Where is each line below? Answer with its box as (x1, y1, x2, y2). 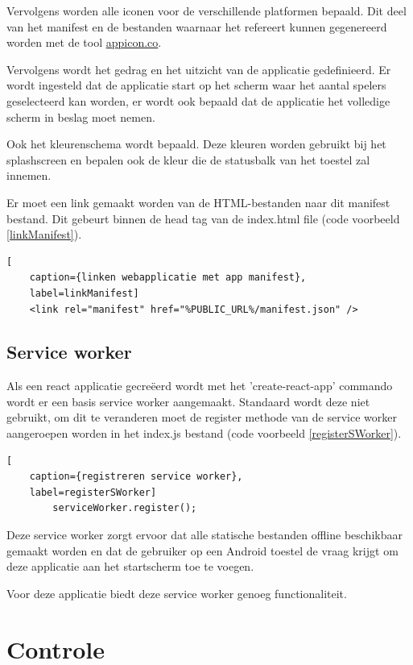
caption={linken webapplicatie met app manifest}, (29, 272, 307, 284)
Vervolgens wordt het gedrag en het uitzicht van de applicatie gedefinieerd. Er (6, 60, 391, 77)
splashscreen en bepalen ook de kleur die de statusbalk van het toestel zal (6, 151, 370, 168)
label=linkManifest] (29, 287, 139, 299)
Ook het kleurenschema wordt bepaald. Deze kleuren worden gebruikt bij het (6, 135, 386, 152)
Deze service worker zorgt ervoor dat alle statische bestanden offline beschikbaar (6, 526, 403, 543)
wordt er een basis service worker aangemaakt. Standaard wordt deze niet (6, 393, 370, 409)
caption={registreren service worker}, (29, 471, 243, 483)
